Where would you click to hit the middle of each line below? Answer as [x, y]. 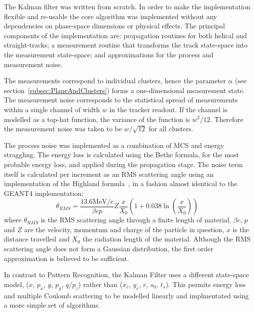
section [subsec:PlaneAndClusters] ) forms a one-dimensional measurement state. [125, 90]
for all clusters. [171, 129]
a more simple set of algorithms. [52, 305]
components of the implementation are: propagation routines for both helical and [126, 35]
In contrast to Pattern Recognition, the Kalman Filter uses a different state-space [127, 275]
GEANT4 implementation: [44, 193]
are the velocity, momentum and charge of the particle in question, [124, 229]
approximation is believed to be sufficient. [67, 258]
